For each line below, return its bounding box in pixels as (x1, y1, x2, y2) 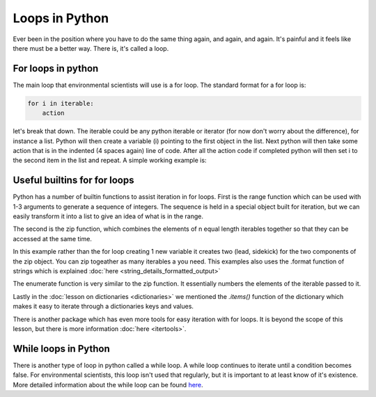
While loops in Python (13, 343, 111, 355)
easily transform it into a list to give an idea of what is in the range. (13, 212, 203, 220)
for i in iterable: (27, 99, 94, 107)
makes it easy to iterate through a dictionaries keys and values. (13, 302, 194, 311)
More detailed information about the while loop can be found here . (13, 380, 203, 389)
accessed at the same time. (13, 234, 92, 243)
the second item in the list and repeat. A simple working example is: (13, 156, 207, 165)
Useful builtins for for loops (13, 175, 134, 186)
